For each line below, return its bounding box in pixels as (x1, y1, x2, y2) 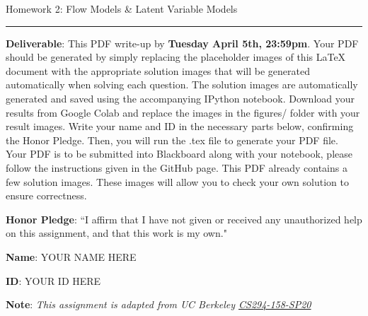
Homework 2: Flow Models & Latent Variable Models (6, 1, 238, 16)
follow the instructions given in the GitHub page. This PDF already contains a (6, 160, 347, 175)
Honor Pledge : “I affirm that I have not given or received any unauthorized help (6, 211, 362, 226)
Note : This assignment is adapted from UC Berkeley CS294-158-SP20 (6, 297, 311, 312)
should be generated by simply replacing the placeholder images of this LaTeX (6, 49, 346, 64)
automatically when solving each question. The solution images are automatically (6, 77, 358, 92)
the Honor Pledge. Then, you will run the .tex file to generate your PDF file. (6, 132, 338, 147)
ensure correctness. (6, 188, 87, 203)
